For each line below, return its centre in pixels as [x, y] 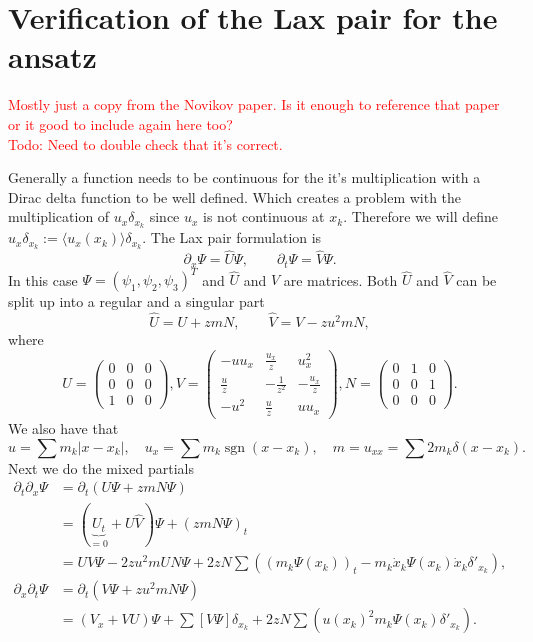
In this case [43, 279]
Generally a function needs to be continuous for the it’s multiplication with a [244, 177]
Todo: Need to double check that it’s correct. [145, 143]
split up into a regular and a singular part [136, 301]
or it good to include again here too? [120, 123]
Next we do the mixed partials [101, 467]
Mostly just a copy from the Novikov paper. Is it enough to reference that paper [254, 104]
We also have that [63, 428]
